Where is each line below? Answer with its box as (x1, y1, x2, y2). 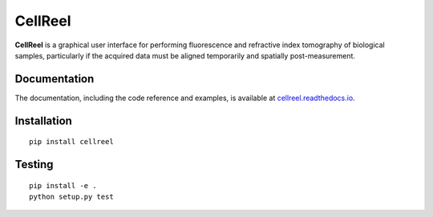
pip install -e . (29, 181, 97, 190)
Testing (14, 158, 54, 171)
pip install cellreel (29, 137, 114, 147)
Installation (14, 114, 72, 127)
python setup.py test (29, 192, 114, 202)
